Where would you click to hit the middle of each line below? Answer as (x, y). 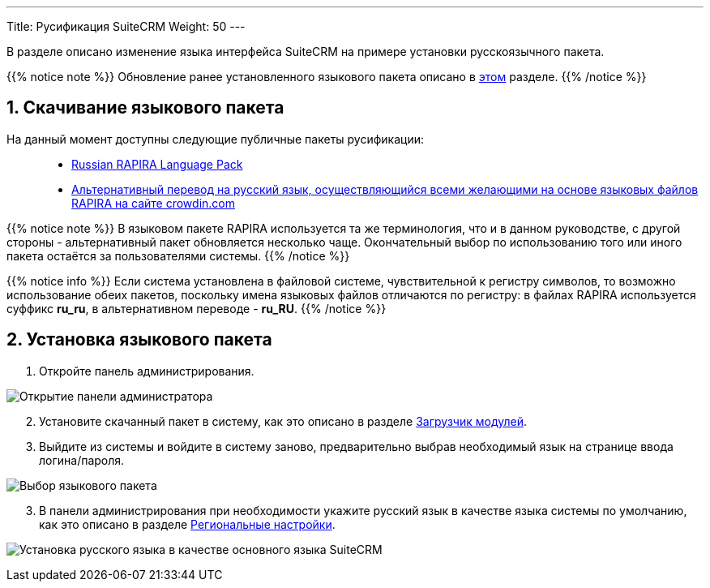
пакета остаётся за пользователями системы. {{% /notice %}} (178, 255)
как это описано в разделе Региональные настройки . (187, 524)
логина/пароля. (82, 460)
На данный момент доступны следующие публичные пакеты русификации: (216, 139)
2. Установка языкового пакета (139, 340)
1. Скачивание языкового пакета (145, 108)
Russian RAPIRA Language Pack (157, 164)
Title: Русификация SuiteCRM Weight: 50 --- (126, 26)
